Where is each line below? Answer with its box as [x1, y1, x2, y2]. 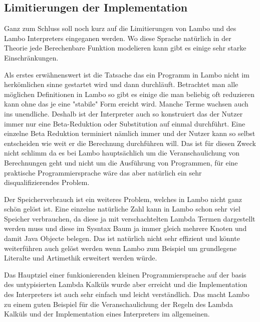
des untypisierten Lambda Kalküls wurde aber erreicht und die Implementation [4, 279, 247, 289]
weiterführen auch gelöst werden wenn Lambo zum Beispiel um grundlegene [4, 242, 237, 253]
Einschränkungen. [4, 52, 59, 62]
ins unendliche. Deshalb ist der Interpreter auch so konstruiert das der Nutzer [4, 108, 243, 118]
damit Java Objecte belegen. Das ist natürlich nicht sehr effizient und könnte [4, 233, 240, 243]
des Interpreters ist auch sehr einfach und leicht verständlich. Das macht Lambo [4, 289, 249, 299]
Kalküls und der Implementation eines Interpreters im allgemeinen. [4, 308, 210, 319]
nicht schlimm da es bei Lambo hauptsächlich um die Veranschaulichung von [4, 147, 239, 158]
